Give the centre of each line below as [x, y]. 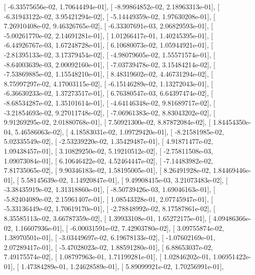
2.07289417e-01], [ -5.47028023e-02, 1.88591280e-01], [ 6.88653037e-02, [109, 247]
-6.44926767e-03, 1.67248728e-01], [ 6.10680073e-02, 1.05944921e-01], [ [109, 45]
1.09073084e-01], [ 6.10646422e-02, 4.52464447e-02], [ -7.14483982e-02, [109, 160]
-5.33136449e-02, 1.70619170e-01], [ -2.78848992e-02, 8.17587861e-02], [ [110, 208]
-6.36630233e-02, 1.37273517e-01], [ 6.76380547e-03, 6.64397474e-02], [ [109, 93]
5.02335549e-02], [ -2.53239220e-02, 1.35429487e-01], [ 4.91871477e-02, [109, 141]
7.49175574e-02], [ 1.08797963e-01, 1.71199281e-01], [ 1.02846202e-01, [107, 257]
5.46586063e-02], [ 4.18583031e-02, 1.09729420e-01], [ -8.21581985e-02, [119, 131]
